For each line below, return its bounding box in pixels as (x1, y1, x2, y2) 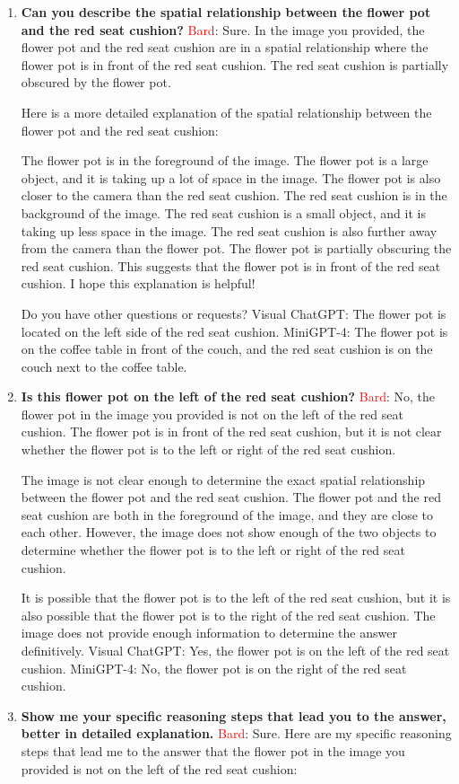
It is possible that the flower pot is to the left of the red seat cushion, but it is (21, 588, 451, 607)
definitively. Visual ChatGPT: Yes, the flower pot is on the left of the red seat (21, 641, 450, 659)
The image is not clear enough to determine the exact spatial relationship (21, 470, 426, 489)
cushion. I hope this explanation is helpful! (21, 274, 255, 293)
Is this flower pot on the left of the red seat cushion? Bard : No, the (21, 387, 436, 406)
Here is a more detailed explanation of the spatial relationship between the (21, 102, 432, 121)
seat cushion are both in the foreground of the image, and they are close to (21, 505, 434, 524)
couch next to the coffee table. (21, 357, 187, 375)
